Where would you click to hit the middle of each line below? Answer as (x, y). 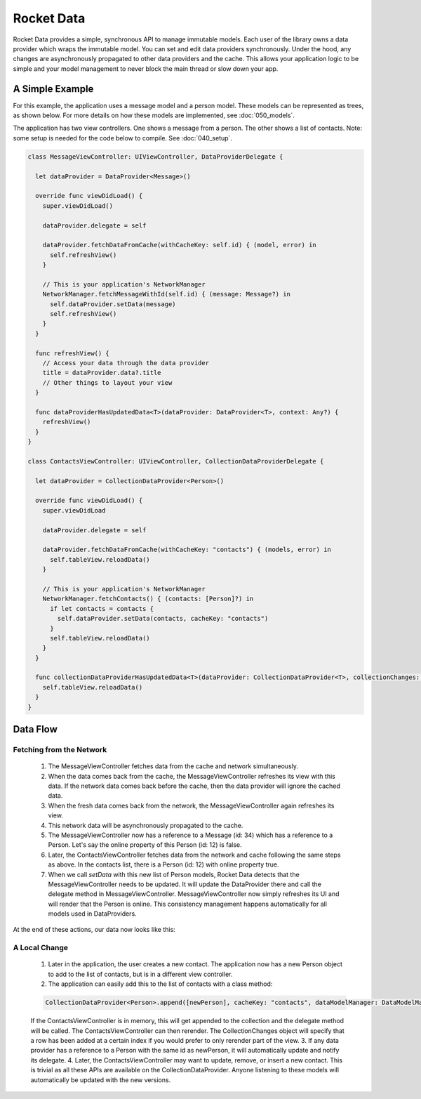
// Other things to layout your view (107, 382)
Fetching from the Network (60, 750)
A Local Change (41, 948)
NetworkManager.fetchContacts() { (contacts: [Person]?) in (148, 599)
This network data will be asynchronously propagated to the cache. (146, 825)
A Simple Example (53, 89)
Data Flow (35, 729)
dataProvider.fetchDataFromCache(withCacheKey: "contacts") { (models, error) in (187, 550)
